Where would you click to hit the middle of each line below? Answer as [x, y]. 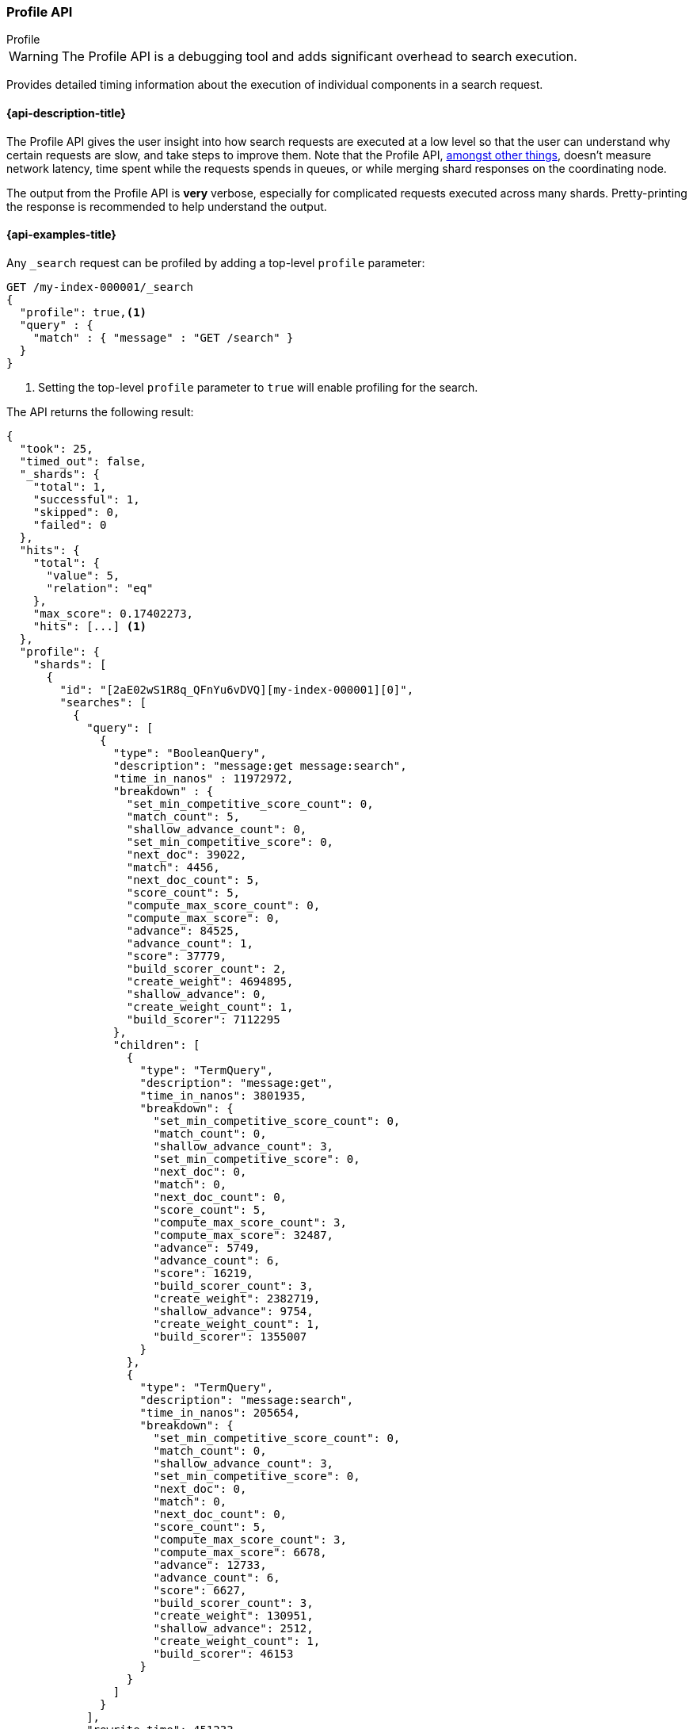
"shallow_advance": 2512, [233, 1628]
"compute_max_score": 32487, [244, 1235]
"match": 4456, [173, 867]
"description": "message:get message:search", [260, 765]
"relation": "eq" [100, 588]
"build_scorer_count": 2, [207, 968]
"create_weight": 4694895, [210, 981]
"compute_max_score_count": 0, [223, 905]
